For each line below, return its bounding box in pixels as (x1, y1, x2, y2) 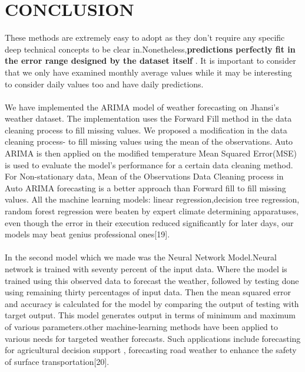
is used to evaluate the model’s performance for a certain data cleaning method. (5, 158, 293, 171)
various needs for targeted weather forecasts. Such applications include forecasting (5, 332, 301, 344)
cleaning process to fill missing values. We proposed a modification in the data (5, 123, 287, 136)
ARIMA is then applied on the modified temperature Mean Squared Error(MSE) (5, 147, 297, 159)
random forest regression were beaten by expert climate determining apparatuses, (5, 205, 299, 217)
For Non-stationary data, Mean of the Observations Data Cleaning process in (5, 170, 284, 182)
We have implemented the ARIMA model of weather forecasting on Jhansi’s (5, 100, 279, 113)
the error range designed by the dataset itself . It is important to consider (5, 54, 296, 67)
